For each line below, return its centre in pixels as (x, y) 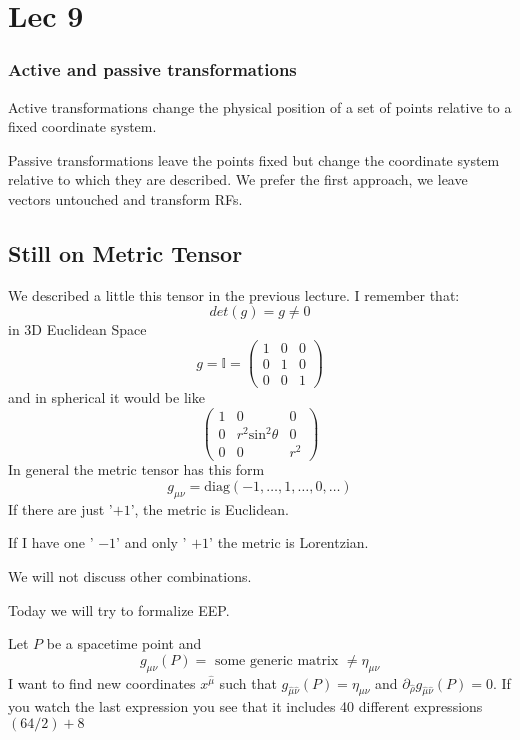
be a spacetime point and (124, 643)
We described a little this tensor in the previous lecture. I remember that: (234, 294)
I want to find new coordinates (102, 682)
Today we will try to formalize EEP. (119, 609)
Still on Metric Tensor (125, 252)
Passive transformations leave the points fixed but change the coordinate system (254, 159)
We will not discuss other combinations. (130, 576)
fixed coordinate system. (82, 126)
